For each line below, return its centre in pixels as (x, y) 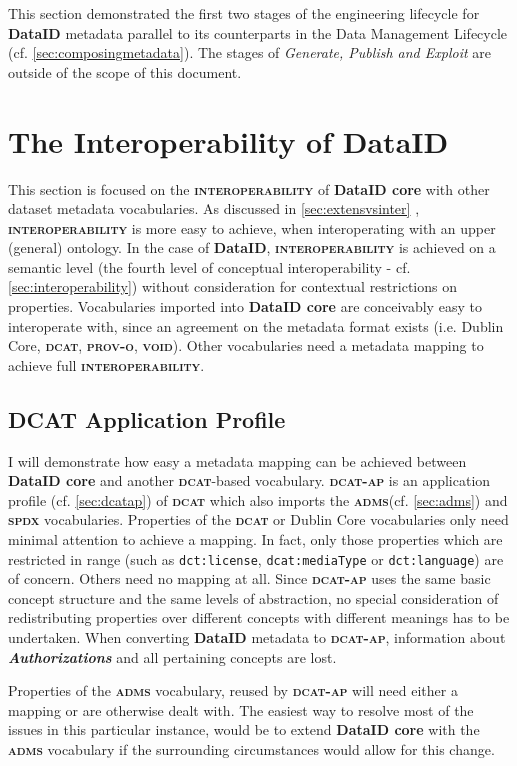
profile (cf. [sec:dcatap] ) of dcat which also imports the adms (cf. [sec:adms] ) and (258, 499)
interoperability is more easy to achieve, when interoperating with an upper (252, 227)
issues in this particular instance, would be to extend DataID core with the (244, 729)
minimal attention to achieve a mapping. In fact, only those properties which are (255, 539)
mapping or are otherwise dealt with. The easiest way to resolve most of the (241, 709)
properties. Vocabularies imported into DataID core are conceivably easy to (245, 306)
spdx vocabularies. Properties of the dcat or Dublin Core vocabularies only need (258, 519)
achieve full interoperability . (106, 364)
